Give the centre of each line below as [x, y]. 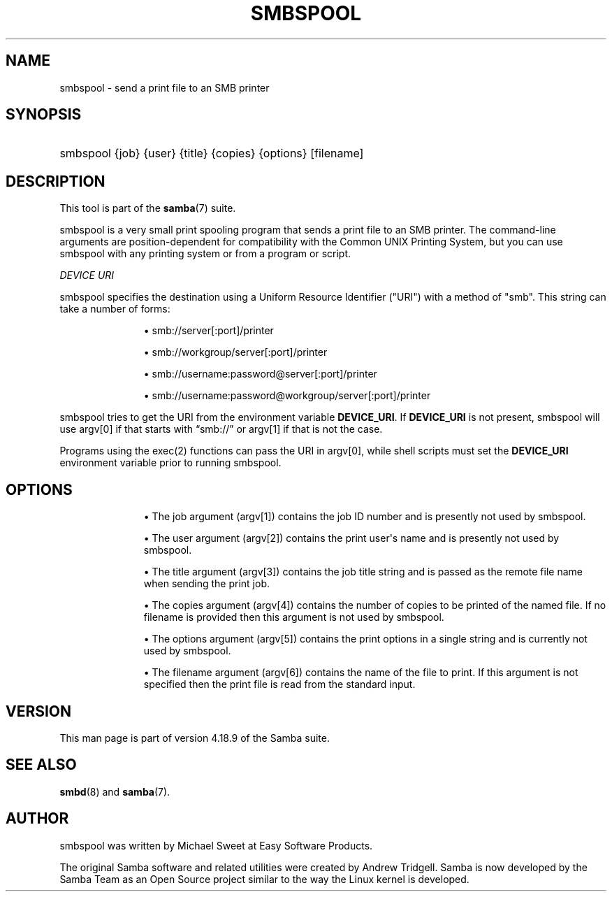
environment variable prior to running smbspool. [170, 463]
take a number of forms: [115, 309]
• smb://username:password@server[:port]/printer [260, 374]
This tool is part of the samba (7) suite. [148, 208]
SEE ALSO [41, 765]
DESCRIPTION [56, 181]
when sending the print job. [206, 584]
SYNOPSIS [44, 115]
